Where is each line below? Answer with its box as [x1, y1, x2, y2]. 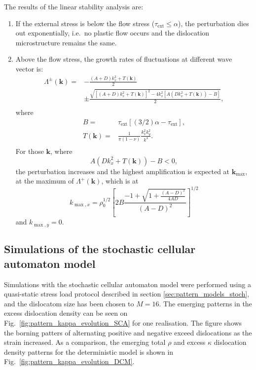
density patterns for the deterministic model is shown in [4, 346, 174, 357]
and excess [174, 337, 206, 347]
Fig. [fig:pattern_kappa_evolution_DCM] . [4, 356, 135, 367]
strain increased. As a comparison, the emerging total [4, 337, 166, 347]
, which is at [101, 176, 139, 186]
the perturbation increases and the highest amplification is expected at [15, 166, 230, 176]
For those [15, 146, 44, 156]
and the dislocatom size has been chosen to [4, 298, 134, 308]
